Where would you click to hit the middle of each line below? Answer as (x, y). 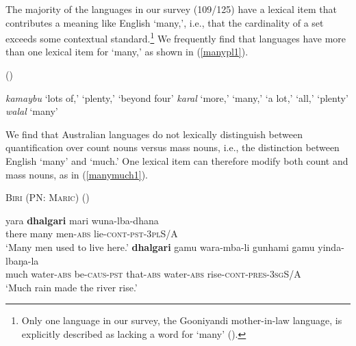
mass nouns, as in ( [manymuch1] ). (77, 174)
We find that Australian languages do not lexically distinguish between (154, 134)
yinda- (331, 247)
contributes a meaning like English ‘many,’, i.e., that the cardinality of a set (165, 22)
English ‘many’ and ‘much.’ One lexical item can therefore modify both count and (177, 161)
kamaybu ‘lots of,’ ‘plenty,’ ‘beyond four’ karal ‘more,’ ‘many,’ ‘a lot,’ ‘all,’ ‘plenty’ (177, 97)
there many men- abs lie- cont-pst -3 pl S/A (92, 234)
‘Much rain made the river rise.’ (72, 287)
